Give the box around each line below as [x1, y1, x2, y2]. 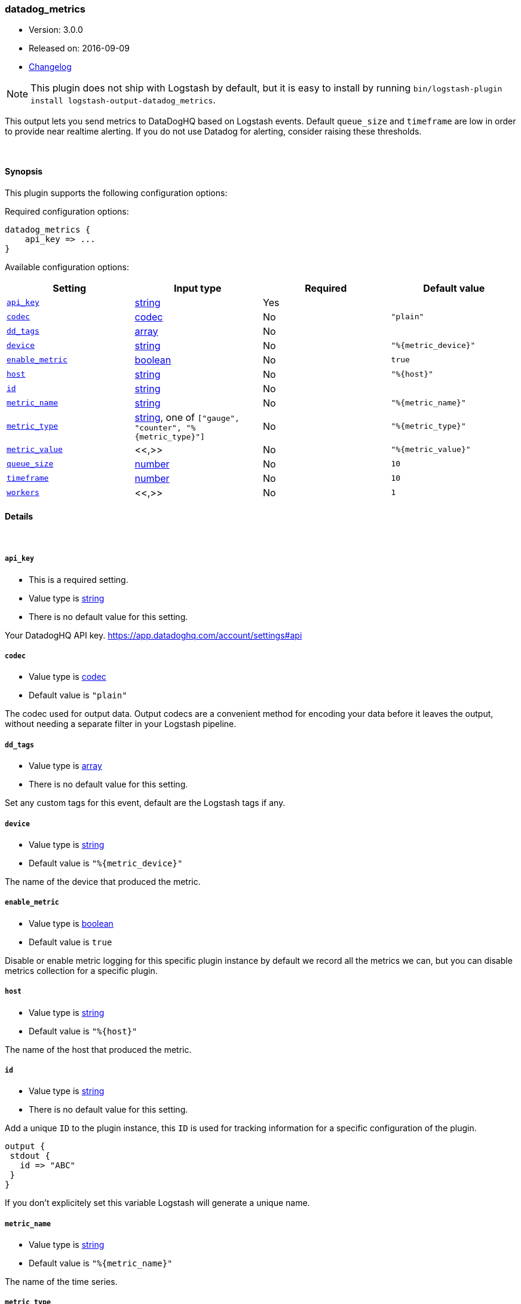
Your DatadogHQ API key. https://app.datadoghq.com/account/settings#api [5, 630, 302, 640]
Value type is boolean [29, 918, 114, 929]
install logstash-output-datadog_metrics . [30, 94, 216, 106]
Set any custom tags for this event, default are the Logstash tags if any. [5, 798, 286, 808]
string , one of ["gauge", [134, 411, 240, 423]
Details [5, 511, 33, 522]
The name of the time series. [5, 1276, 118, 1287]
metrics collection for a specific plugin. [5, 965, 158, 976]
